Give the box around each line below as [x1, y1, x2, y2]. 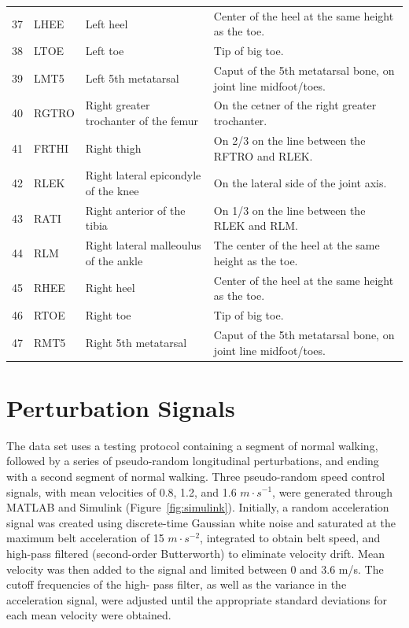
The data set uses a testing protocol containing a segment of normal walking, [6, 437, 378, 453]
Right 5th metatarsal [85, 334, 187, 350]
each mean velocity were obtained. [6, 607, 171, 623]
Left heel [85, 15, 128, 31]
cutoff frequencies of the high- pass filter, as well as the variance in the [6, 576, 347, 593]
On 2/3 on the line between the [213, 131, 366, 148]
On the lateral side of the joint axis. [213, 175, 387, 191]
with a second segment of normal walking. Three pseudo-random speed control [6, 467, 385, 484]
